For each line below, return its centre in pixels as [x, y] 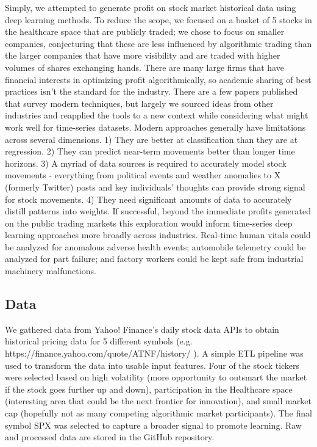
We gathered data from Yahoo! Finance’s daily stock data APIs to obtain [142, 329]
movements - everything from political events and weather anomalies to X [143, 175]
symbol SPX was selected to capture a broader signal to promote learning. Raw [153, 425]
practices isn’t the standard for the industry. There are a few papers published [151, 91]
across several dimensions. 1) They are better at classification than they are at [151, 139]
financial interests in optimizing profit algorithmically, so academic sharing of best [158, 79]
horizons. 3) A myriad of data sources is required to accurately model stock [146, 163]
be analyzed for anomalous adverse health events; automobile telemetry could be [155, 246]
